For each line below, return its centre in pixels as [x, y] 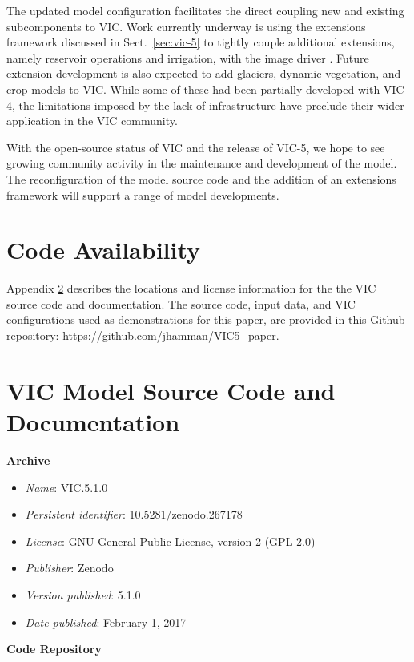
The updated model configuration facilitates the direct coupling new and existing [205, 10]
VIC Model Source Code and [171, 390]
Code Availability [104, 250]
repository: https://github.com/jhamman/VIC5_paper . [143, 335]
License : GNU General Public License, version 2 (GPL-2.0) [170, 541]
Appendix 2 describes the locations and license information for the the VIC [191, 288]
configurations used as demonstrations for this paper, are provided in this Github [206, 319]
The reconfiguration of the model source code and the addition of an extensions [201, 178]
